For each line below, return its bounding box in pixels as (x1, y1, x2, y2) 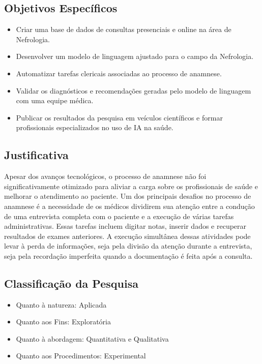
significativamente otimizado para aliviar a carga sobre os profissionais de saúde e (4, 180, 258, 191)
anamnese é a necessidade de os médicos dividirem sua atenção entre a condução (4, 200, 255, 211)
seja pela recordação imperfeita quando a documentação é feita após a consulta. (4, 250, 253, 261)
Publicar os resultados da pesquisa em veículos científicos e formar (16, 112, 223, 123)
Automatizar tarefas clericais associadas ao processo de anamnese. (16, 68, 222, 78)
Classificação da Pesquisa (4, 275, 138, 291)
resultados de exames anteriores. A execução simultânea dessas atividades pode (4, 230, 251, 241)
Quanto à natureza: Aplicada (16, 299, 107, 310)
